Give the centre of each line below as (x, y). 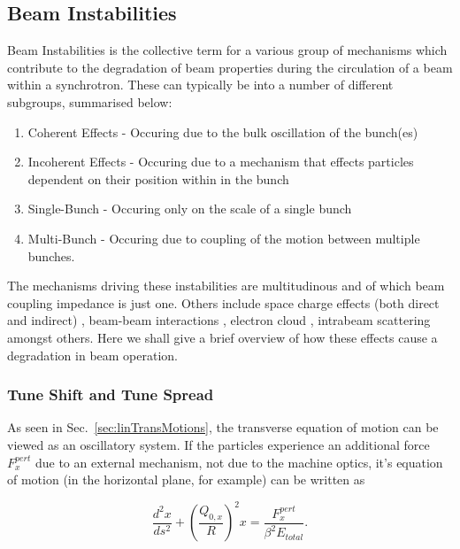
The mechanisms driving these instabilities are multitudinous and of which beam (226, 286)
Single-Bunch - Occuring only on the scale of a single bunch (190, 209)
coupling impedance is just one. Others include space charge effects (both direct (223, 302)
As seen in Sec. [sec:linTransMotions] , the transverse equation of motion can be (223, 427)
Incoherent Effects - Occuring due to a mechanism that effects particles (221, 162)
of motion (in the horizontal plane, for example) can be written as (186, 479)
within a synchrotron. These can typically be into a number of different (200, 85)
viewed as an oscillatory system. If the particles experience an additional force (218, 444)
